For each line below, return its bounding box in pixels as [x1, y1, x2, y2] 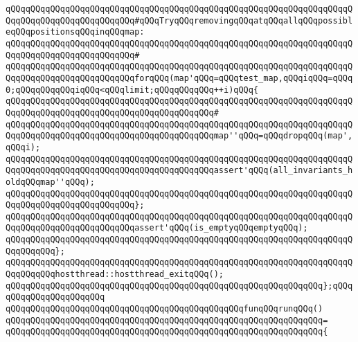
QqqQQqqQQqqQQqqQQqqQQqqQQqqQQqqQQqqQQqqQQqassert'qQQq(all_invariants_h [6, 165, 353, 176]
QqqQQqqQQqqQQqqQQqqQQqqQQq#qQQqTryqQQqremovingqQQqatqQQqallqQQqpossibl [6, 15, 353, 26]
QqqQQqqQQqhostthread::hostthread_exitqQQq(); [6, 269, 224, 280]
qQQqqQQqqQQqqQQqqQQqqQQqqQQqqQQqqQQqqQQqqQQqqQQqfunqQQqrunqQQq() [6, 304, 323, 314]
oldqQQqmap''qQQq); [6, 177, 95, 187]
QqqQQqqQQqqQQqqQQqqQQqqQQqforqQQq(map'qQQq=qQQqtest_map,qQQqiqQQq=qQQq [6, 73, 353, 83]
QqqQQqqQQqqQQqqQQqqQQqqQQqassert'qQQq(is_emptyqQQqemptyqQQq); [6, 223, 308, 233]
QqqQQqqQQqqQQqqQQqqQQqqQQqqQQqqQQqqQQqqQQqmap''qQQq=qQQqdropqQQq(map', [6, 131, 353, 141]
